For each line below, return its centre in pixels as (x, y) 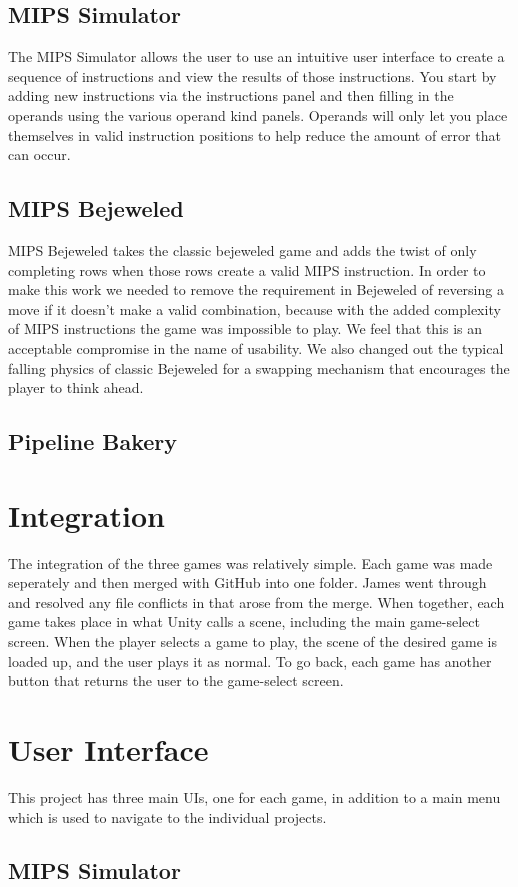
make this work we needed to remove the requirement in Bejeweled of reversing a (256, 289)
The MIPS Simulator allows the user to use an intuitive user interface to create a (256, 56)
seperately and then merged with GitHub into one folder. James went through (247, 582)
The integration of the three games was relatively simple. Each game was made (250, 562)
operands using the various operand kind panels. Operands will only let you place (258, 114)
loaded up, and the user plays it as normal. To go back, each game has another (250, 660)
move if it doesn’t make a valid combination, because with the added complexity (254, 308)
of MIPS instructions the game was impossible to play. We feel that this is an (245, 328)
